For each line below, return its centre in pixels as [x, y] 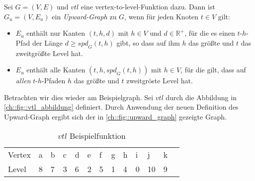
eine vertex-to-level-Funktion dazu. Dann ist [148, 6]
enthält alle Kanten [56, 70]
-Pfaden [54, 81]
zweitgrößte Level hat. [49, 53]
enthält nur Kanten [56, 33]
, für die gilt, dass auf [213, 70]
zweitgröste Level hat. [160, 81]
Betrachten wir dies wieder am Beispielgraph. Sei [79, 97]
